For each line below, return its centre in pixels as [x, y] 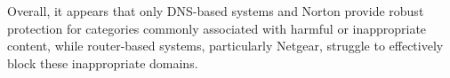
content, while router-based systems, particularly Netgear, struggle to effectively [225, 46]
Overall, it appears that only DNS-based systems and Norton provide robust [216, 11]
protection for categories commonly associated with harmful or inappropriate [217, 28]
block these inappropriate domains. [103, 62]
